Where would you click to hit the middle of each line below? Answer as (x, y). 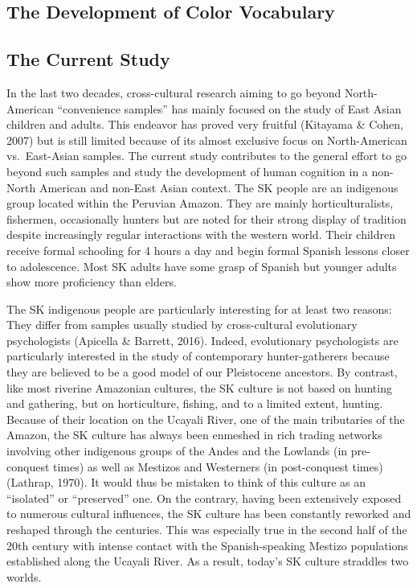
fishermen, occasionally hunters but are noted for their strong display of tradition (206, 218)
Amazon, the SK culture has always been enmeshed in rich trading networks (194, 435)
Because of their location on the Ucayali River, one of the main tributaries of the (206, 419)
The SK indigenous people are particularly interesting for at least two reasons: (199, 308)
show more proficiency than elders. (92, 282)
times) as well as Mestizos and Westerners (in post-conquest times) (218, 466)
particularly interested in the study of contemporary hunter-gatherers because (198, 356)
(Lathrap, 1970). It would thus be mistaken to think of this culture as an (186, 482)
